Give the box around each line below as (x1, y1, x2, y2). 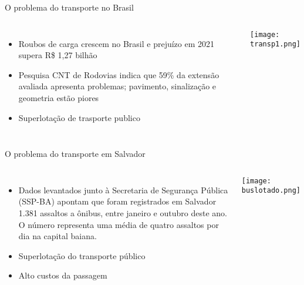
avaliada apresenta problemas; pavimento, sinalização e (18, 80, 217, 92)
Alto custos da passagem (18, 269, 107, 281)
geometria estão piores (18, 91, 99, 103)
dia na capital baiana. (18, 230, 97, 242)
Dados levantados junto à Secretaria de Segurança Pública (18, 183, 228, 196)
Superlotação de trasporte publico (18, 111, 140, 123)
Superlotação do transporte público (18, 249, 146, 261)
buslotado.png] (241, 186, 301, 195)
